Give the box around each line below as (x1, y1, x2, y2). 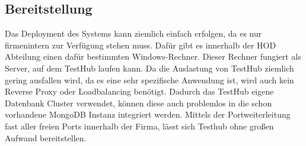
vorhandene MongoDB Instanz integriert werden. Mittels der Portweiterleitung (5, 108, 291, 121)
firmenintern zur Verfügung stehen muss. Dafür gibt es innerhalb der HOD (5, 38, 276, 51)
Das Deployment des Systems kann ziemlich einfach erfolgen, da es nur (5, 27, 262, 40)
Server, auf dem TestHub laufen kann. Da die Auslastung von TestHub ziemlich (5, 61, 294, 74)
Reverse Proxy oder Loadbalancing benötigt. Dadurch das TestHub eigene (5, 85, 274, 98)
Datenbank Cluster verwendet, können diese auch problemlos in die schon (5, 96, 272, 109)
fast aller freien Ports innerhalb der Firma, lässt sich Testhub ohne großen (5, 119, 274, 132)
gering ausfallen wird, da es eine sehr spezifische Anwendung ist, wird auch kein (5, 73, 294, 86)
